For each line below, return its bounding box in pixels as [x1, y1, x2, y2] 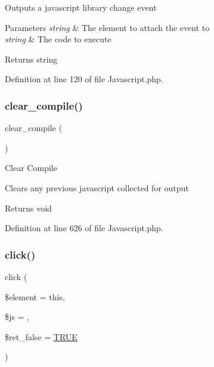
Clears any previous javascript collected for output [5, 181, 189, 194]
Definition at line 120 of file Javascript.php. [5, 73, 163, 85]
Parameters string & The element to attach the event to [5, 21, 210, 33]
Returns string [5, 52, 58, 65]
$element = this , [5, 290, 65, 303]
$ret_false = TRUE [5, 330, 77, 343]
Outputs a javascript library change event [5, 1, 157, 13]
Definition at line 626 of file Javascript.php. [5, 222, 163, 234]
